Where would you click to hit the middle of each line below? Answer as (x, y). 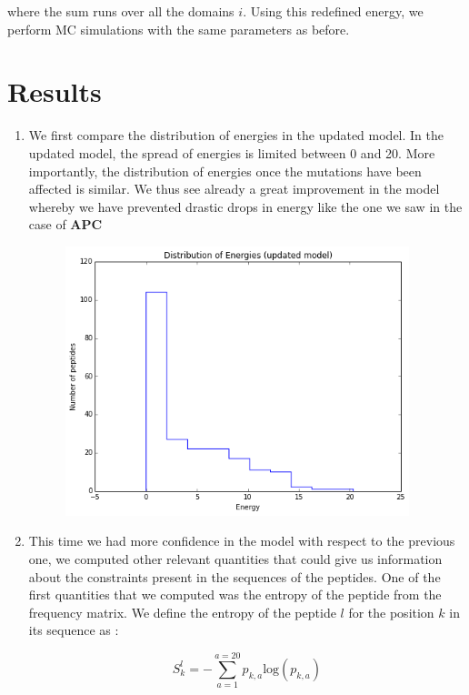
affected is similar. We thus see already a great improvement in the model (234, 189)
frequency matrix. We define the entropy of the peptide (182, 612)
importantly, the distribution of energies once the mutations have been (225, 171)
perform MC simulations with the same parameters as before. (179, 29)
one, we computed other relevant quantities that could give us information (235, 558)
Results (55, 91)
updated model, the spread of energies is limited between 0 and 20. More (232, 152)
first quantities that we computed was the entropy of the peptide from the (235, 594)
